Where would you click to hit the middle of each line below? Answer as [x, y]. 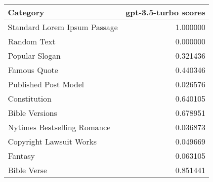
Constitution [30, 98]
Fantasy [21, 156]
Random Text [32, 41]
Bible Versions [33, 113]
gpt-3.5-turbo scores [166, 12]
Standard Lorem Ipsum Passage [63, 27]
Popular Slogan [34, 55]
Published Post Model [46, 84]
